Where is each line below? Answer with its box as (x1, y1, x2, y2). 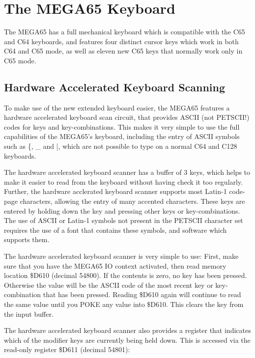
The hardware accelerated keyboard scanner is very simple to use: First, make (4, 251, 239, 261)
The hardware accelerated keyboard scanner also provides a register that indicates (4, 325, 251, 335)
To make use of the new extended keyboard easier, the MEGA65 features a (4, 102, 230, 112)
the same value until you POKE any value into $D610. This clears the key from (4, 299, 244, 309)
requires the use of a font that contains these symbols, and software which (4, 224, 227, 235)
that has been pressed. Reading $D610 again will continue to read (43, 289, 241, 300)
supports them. (4, 234, 50, 245)
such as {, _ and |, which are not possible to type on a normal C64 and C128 (4, 141, 237, 151)
